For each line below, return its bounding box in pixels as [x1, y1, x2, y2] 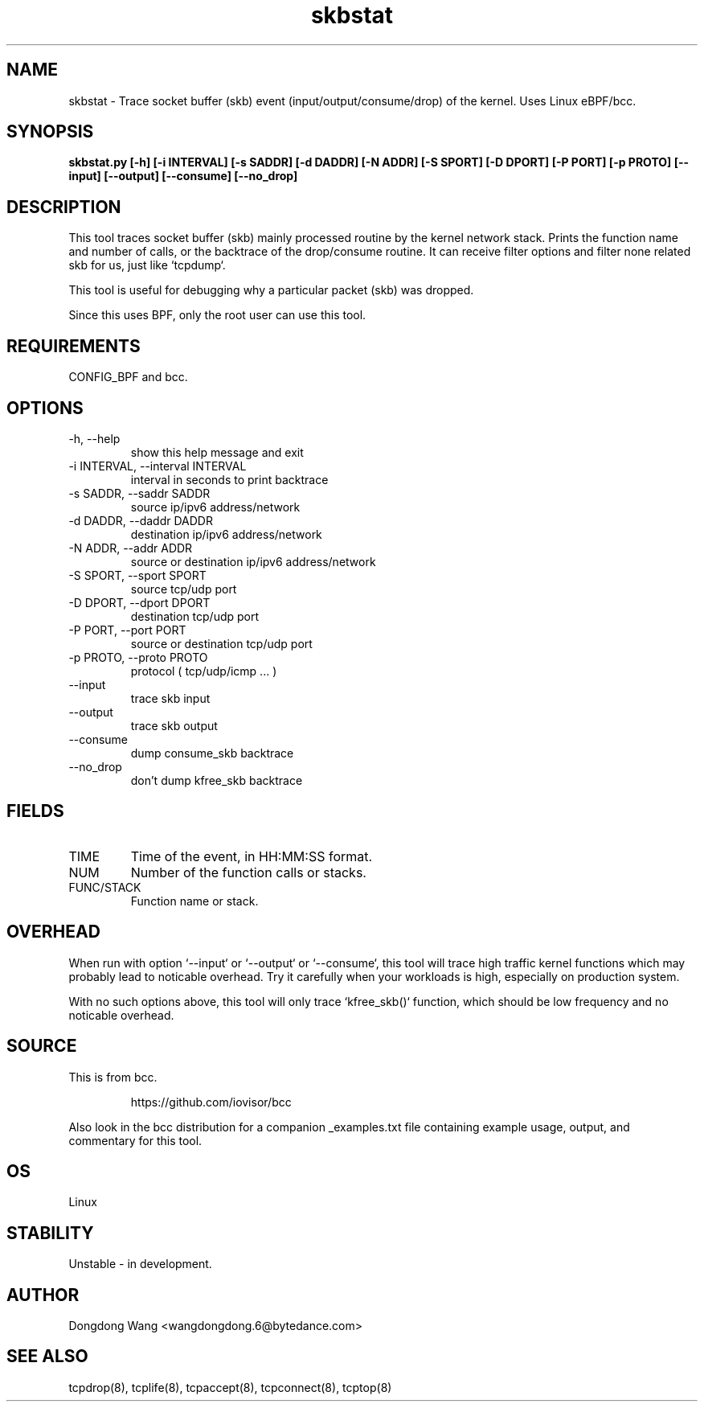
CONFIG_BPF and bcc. [68, 370, 188, 384]
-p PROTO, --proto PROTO [68, 650, 208, 664]
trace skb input [130, 691, 211, 705]
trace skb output [130, 718, 218, 733]
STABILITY [6, 1222, 94, 1243]
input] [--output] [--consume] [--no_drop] [68, 169, 298, 183]
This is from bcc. [68, 1069, 158, 1084]
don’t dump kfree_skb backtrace [130, 773, 303, 787]
